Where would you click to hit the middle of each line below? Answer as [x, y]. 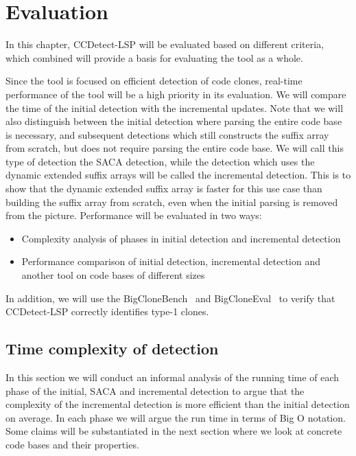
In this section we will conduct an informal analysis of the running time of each [173, 377]
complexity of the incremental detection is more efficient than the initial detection [178, 404]
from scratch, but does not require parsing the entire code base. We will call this [175, 148]
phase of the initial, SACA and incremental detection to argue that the [155, 390]
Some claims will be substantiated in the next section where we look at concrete [174, 431]
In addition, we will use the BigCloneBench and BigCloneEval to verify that [170, 298]
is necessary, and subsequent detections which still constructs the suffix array [167, 134]
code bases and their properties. [72, 444]
